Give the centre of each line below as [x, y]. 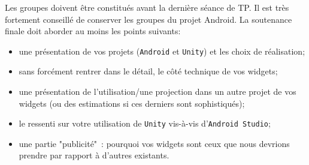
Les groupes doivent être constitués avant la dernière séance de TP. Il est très [147, 7]
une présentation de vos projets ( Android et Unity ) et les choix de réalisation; [162, 51]
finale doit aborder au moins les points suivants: [93, 31]
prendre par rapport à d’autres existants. [94, 155]
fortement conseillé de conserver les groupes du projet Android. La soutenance [149, 19]
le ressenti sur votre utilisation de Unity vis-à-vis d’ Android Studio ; [145, 123]
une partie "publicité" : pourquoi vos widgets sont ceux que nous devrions [154, 143]
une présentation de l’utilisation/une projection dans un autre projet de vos [157, 91]
